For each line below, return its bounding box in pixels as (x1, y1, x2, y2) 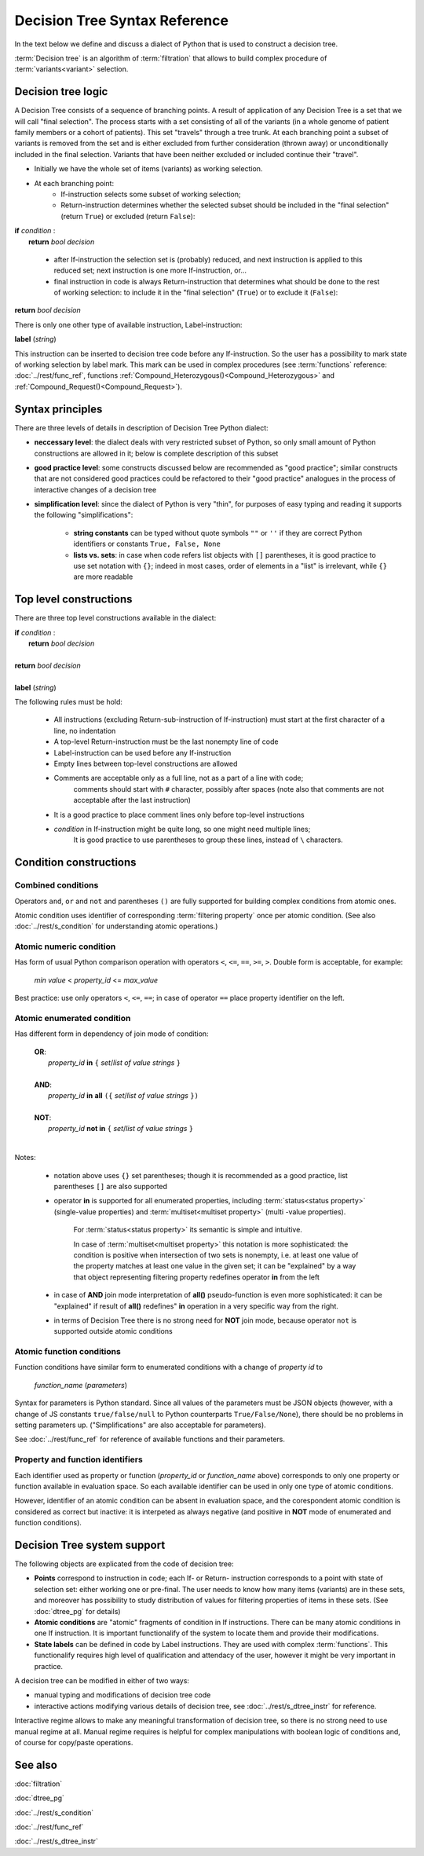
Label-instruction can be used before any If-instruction (53, 748, 232, 757)
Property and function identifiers (14, 1454, 143, 1465)
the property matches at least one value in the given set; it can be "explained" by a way (73, 1261, 356, 1271)
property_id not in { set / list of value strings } (48, 1124, 194, 1133)
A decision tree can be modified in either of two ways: (14, 1675, 190, 1685)
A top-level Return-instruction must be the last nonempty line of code (53, 737, 279, 746)
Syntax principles (14, 402, 103, 415)
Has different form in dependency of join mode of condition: (14, 1029, 209, 1038)
